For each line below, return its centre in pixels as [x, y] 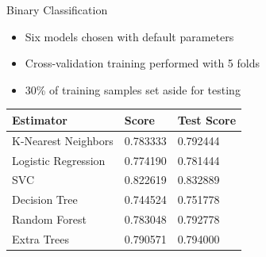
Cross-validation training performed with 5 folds [142, 63]
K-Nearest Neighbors [63, 140]
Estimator [40, 119]
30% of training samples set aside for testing [133, 89]
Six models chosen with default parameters [129, 36]
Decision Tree [45, 199]
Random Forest [49, 219]
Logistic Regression [59, 160]
